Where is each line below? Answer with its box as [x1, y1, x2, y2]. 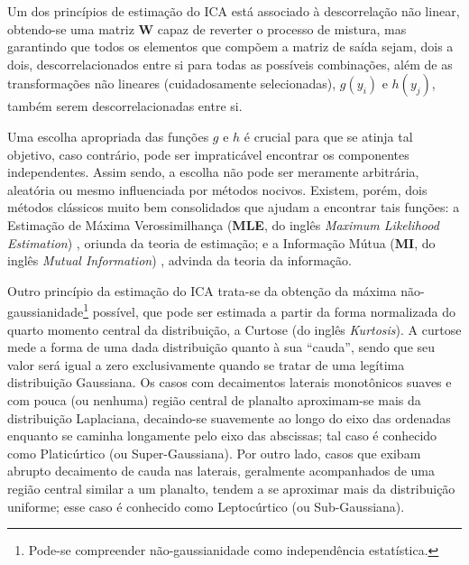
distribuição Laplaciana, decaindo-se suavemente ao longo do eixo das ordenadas [7, 408, 451, 427]
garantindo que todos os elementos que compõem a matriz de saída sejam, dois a [7, 37, 454, 56]
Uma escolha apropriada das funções [7, 126, 209, 145]
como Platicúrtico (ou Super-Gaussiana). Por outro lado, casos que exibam [7, 443, 421, 462]
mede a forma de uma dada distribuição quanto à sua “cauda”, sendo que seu [7, 338, 436, 357]
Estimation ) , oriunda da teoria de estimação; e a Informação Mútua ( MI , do [7, 233, 436, 252]
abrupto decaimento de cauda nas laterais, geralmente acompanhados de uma [7, 461, 435, 480]
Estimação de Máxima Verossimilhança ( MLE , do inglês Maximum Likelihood [7, 215, 439, 234]
